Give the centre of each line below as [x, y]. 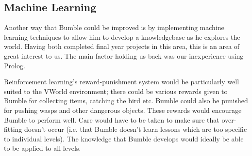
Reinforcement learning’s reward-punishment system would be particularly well [122, 82]
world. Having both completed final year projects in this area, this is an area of [122, 46]
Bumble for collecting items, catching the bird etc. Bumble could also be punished [126, 101]
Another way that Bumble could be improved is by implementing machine [114, 27]
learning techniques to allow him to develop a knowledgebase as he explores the [122, 37]
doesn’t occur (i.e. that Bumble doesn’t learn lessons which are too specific [136, 129]
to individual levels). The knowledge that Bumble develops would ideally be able [124, 138]
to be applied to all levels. [42, 148]
